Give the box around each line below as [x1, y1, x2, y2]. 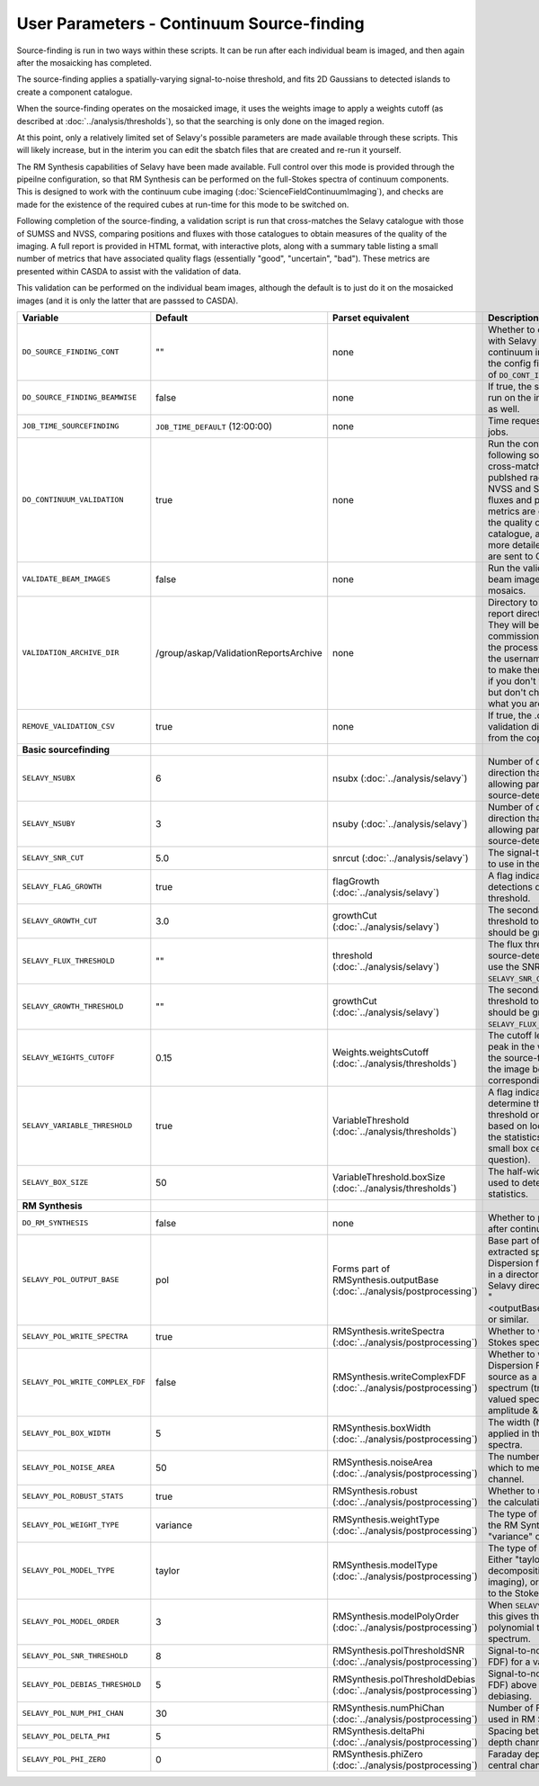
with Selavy [488, 334, 537, 346]
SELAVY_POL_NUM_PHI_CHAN [22, 1709, 124, 1719]
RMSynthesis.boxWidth [332, 1422, 431, 1434]
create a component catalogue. [16, 86, 133, 97]
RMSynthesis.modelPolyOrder [332, 1610, 460, 1622]
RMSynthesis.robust [332, 1485, 418, 1497]
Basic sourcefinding [22, 743, 110, 756]
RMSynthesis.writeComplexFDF [332, 1370, 466, 1383]
